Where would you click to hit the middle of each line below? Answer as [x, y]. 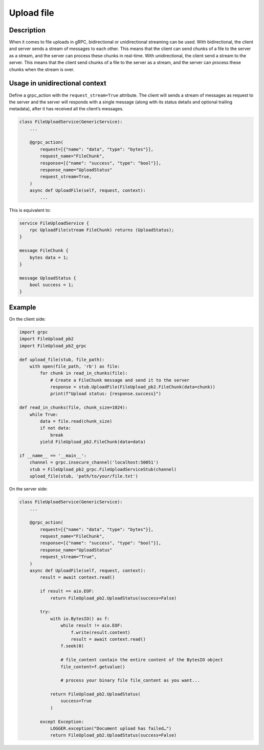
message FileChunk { [44, 251]
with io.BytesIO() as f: [80, 619]
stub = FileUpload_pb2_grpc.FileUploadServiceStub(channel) [103, 469]
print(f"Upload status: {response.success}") [106, 394]
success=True [76, 701]
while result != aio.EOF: [91, 626]
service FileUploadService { [54, 223]
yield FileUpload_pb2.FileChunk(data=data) [93, 442]
